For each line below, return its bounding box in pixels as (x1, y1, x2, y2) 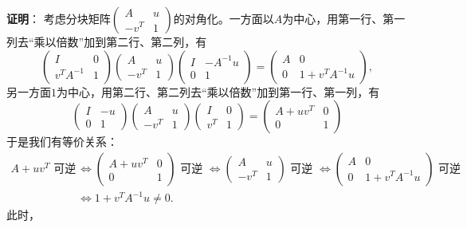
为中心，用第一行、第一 (282, 10, 406, 26)
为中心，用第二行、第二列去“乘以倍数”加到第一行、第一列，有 (57, 83, 380, 100)
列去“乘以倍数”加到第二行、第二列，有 (6, 33, 207, 49)
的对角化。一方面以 (173, 10, 274, 26)
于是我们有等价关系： (6, 133, 118, 150)
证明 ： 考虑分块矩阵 (6, 10, 111, 26)
